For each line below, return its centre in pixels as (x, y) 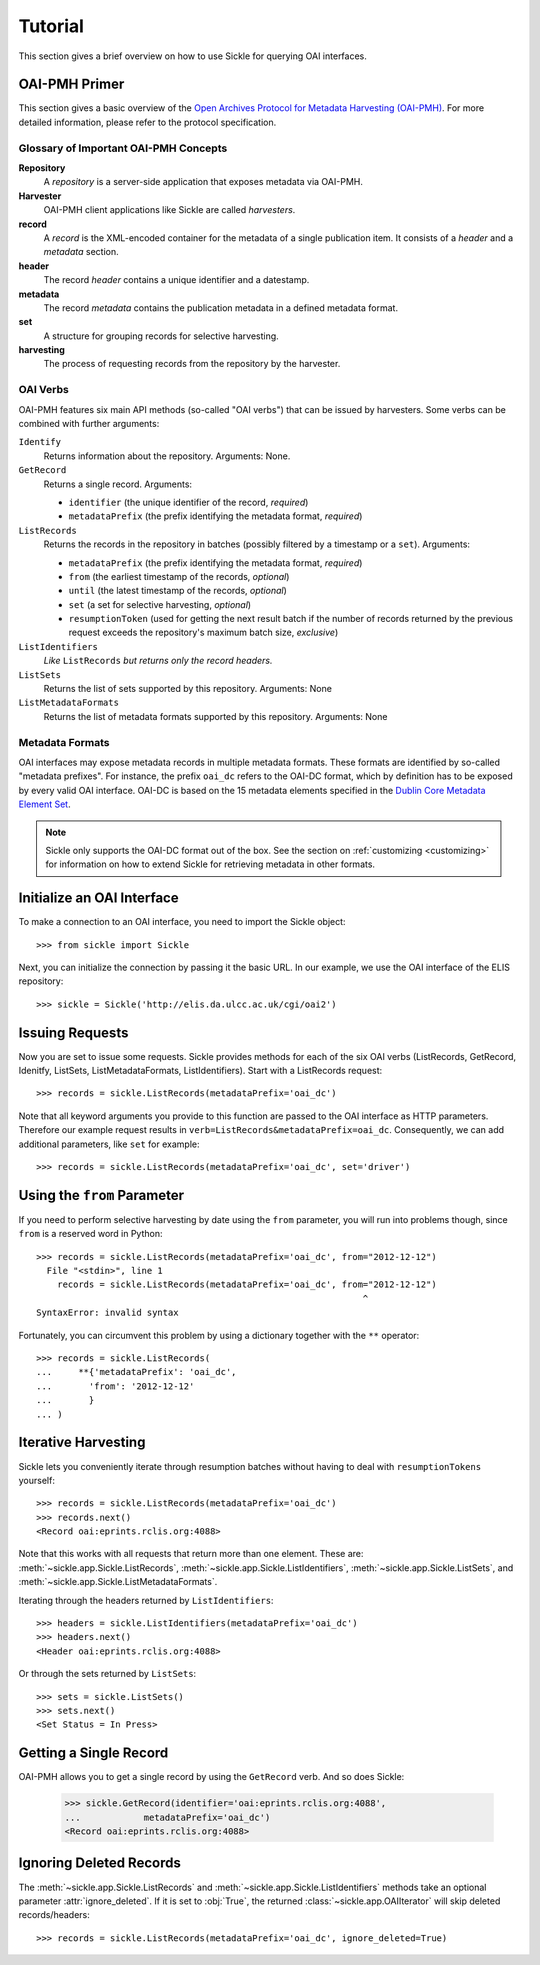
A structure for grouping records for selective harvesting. (161, 336)
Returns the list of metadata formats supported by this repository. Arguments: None (215, 716)
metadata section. (81, 252)
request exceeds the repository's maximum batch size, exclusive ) (203, 632)
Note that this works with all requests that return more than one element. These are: (191, 1554)
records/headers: (54, 1915)
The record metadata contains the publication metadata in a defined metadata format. (221, 307)
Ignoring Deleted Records (100, 1863)
